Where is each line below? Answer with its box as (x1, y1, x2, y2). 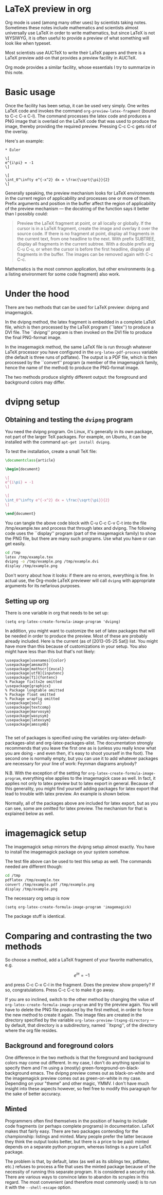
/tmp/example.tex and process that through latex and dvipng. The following (5, 525, 156, 531)
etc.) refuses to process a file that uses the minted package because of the (5, 1163, 156, 1169)
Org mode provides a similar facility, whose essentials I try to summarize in (5, 64, 155, 70)
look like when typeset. (5, 40, 52, 46)
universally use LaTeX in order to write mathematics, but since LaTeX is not (5, 30, 155, 36)
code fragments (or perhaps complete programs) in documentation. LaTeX (5, 1123, 154, 1129)
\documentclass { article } (5, 458, 55, 463)
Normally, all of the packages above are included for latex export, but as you (5, 800, 158, 806)
